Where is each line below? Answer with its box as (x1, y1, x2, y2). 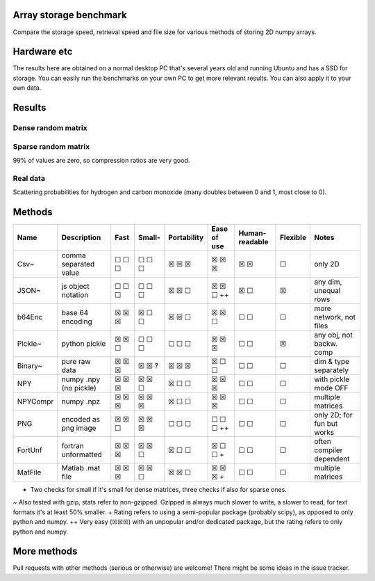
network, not (313, 312, 356, 321)
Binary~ (17, 360, 43, 370)
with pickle (313, 374, 350, 384)
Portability (167, 232, 204, 242)
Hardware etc (12, 46, 73, 58)
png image (61, 423, 97, 433)
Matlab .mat (61, 463, 101, 472)
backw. (313, 338, 338, 348)
